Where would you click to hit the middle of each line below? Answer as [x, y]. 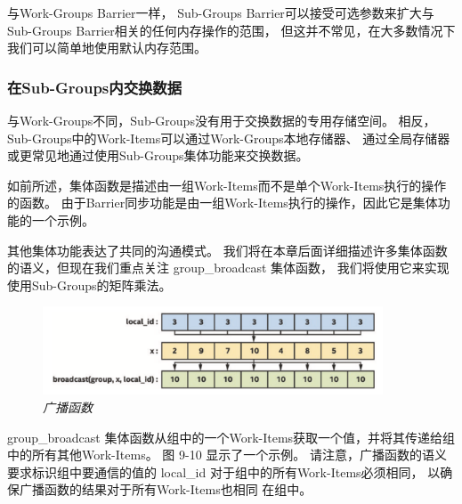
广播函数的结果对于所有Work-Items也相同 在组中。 [166, 489]
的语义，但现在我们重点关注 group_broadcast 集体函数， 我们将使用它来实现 [228, 268]
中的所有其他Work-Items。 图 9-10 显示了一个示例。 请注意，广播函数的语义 [227, 455]
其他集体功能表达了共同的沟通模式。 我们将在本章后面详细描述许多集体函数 [227, 250]
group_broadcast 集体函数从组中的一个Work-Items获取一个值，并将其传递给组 [231, 437]
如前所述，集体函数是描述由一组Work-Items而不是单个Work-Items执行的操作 [227, 185]
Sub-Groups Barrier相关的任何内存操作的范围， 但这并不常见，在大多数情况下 [231, 30]
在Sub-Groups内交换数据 [95, 87]
